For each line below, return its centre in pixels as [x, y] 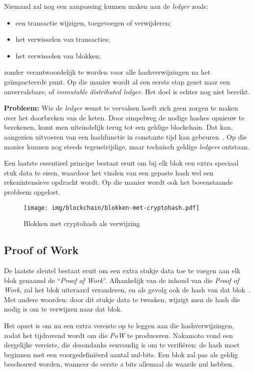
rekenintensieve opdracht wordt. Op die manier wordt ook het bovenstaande [118, 182]
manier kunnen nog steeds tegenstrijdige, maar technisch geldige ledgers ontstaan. [127, 146]
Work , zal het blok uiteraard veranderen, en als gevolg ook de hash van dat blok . [127, 290]
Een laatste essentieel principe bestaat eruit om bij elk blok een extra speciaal [121, 163]
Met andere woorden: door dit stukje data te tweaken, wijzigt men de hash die [122, 299]
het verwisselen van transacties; [63, 39]
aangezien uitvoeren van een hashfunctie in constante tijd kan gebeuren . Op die [126, 136]
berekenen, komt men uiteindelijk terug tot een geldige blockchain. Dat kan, [118, 127]
